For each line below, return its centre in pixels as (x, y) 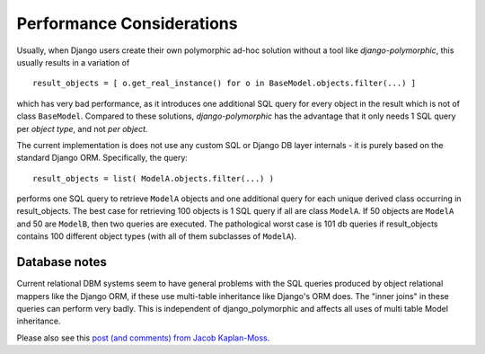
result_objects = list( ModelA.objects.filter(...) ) (153, 178)
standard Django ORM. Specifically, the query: (102, 158)
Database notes (62, 262)
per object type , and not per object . (82, 128)
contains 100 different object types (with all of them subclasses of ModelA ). (156, 236)
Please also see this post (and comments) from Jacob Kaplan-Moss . (143, 338)
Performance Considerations (127, 23)
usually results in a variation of (73, 62)
